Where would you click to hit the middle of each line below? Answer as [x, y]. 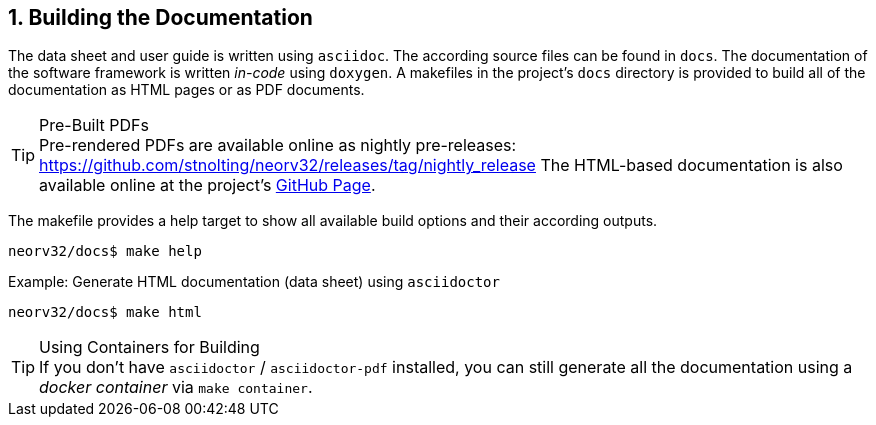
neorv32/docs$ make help [105, 251]
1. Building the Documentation [160, 17]
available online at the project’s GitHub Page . [207, 185]
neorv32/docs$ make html [105, 312]
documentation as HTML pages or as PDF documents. [186, 90]
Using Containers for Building [149, 347]
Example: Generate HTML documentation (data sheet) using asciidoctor [254, 282]
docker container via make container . [176, 387]
